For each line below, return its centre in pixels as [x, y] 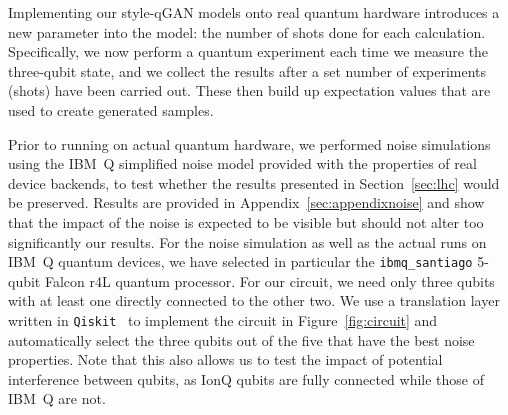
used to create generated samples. [111, 109]
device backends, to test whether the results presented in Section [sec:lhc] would [254, 182]
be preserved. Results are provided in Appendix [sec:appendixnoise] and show [246, 202]
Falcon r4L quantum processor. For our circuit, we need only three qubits [269, 280]
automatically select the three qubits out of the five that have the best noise [241, 339]
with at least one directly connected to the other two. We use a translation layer [254, 300]
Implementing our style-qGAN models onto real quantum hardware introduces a [254, 12]
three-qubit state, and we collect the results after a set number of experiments [247, 70]
